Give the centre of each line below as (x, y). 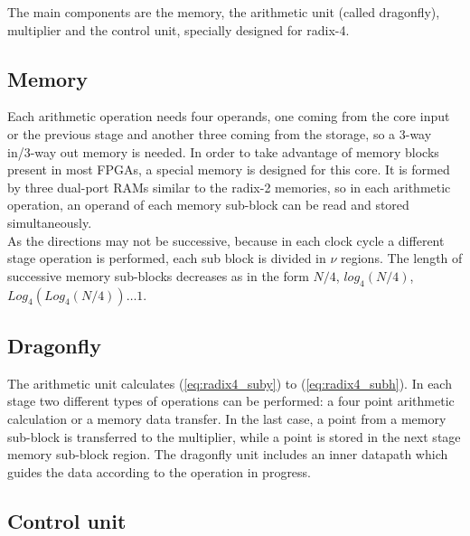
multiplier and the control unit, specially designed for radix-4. (179, 29)
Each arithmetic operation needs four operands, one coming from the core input (229, 116)
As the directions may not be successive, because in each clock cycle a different (226, 240)
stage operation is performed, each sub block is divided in (167, 258)
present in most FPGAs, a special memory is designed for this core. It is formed (229, 169)
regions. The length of (402, 258)
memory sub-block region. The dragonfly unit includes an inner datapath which (228, 454)
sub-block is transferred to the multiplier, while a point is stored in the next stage (234, 436)
